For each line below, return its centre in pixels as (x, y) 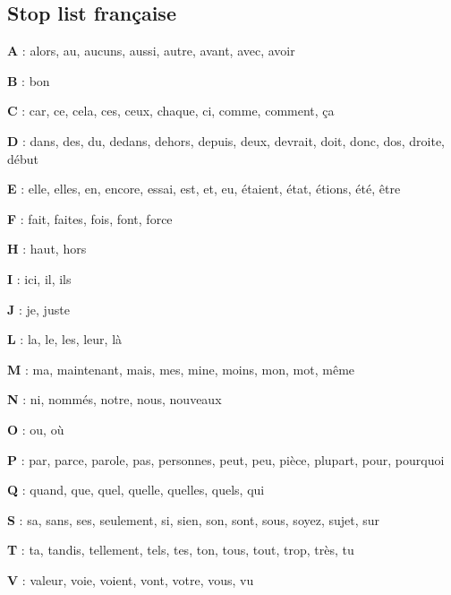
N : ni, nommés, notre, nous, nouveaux (115, 399)
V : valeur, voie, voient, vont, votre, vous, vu (131, 579)
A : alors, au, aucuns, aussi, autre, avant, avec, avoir (151, 51)
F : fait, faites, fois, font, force (90, 218)
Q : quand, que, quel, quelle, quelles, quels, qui (136, 490)
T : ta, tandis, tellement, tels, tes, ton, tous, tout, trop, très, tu (181, 550)
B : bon (29, 80)
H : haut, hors (47, 249)
